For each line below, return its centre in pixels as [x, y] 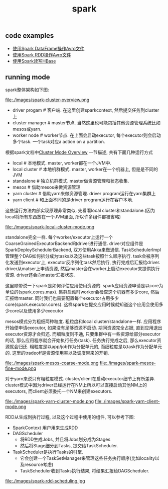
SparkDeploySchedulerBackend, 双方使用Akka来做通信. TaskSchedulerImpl [83, 250]
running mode [28, 77]
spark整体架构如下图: [27, 90]
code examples [30, 36]
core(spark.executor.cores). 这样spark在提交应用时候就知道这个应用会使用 [82, 304]
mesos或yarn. [27, 129]
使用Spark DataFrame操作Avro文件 [48, 48]
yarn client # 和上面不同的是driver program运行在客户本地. [73, 200]
